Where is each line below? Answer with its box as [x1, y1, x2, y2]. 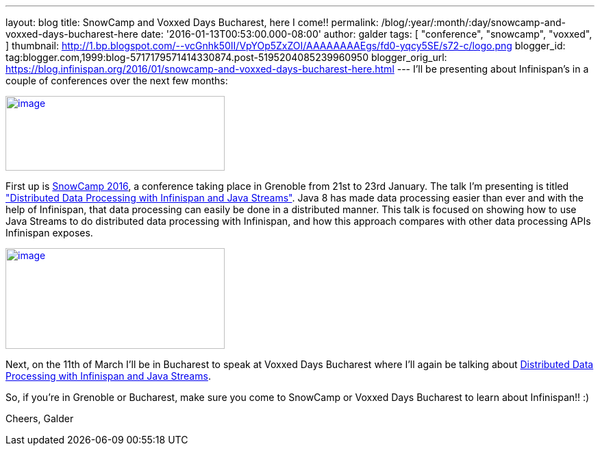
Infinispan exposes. [5, 227, 93, 239]
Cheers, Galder [5, 413, 74, 424]
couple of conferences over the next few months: [5, 75, 228, 86]
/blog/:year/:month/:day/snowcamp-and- [381, 16, 566, 28]
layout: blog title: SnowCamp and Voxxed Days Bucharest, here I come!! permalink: [5, 16, 379, 28]
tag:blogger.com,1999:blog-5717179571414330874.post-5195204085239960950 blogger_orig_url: [5, 51, 447, 63]
